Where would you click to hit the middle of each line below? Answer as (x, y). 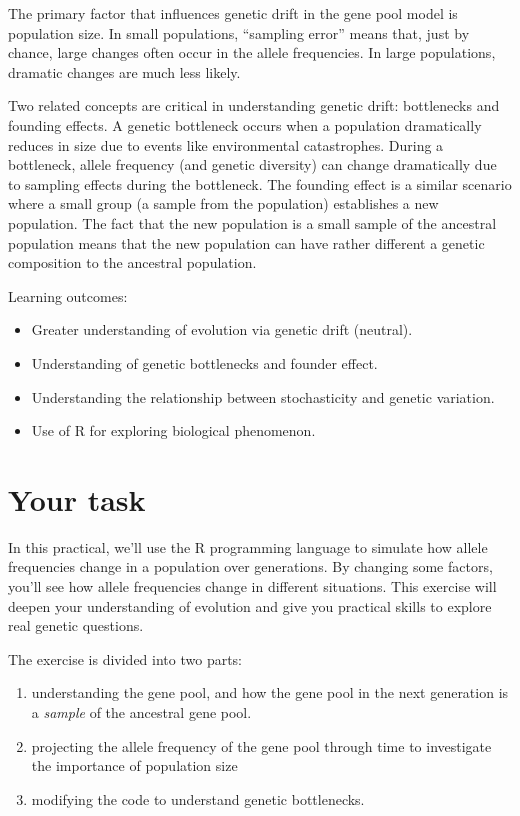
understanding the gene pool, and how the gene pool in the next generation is (270, 692)
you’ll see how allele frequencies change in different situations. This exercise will (252, 586)
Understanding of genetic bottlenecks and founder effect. (204, 362)
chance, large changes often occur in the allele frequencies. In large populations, (252, 52)
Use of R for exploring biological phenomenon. (173, 430)
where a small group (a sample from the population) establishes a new (223, 203)
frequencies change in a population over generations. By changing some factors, (250, 566)
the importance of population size (134, 765)
